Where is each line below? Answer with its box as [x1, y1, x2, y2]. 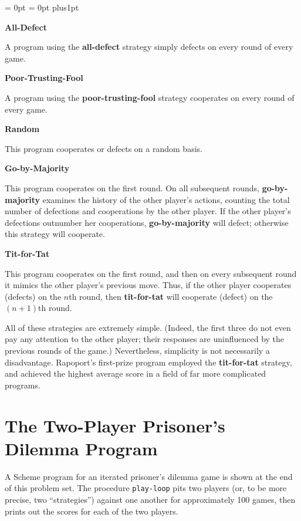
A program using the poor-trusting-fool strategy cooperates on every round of [5, 91, 295, 103]
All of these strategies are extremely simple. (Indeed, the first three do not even [5, 321, 291, 333]
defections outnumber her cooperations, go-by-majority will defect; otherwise [5, 216, 289, 228]
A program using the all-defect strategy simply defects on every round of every [5, 40, 293, 53]
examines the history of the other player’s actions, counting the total [42, 193, 290, 205]
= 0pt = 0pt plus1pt [5, 1, 79, 13]
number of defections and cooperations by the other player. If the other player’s [5, 205, 291, 217]
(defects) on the [5, 290, 62, 302]
